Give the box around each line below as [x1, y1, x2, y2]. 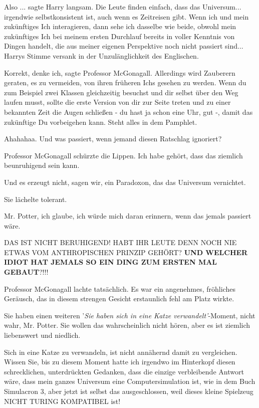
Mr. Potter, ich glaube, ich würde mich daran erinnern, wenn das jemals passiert [4, 211, 251, 221]
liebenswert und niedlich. [4, 330, 81, 340]
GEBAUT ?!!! [4, 267, 49, 277]
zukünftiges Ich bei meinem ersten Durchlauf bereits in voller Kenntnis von [4, 31, 235, 41]
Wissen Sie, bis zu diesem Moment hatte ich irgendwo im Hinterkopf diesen [4, 356, 235, 367]
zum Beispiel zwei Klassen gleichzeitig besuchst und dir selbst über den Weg [4, 87, 238, 97]
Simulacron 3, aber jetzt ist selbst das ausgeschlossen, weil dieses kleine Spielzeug [4, 386, 253, 396]
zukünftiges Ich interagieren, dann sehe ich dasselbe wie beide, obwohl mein [4, 21, 236, 32]
